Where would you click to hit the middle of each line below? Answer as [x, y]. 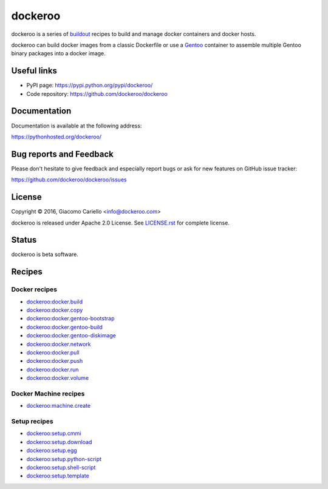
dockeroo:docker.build [55, 302]
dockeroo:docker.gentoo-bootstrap [70, 319]
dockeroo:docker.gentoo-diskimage [71, 336]
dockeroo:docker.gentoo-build [65, 327]
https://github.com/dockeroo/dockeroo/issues [69, 180]
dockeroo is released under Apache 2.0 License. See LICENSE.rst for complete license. [121, 223]
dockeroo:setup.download [59, 442]
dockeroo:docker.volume [58, 378]
